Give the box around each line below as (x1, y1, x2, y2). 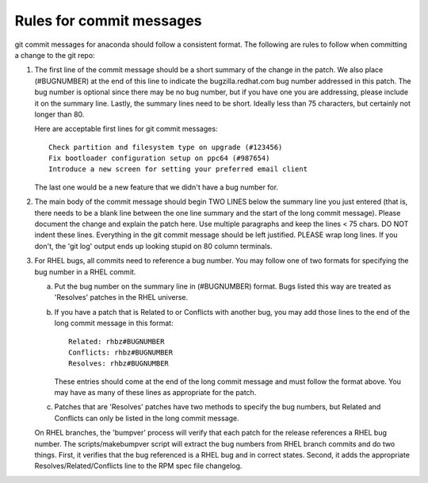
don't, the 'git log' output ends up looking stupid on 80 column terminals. (34, 241, 273, 251)
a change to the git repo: (14, 50, 95, 59)
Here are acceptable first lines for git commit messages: (34, 124, 218, 134)
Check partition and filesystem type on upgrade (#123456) (48, 143, 283, 151)
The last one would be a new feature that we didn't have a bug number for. (34, 182, 279, 192)
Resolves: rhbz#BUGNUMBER (68, 359, 170, 368)
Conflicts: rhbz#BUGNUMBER (68, 347, 174, 357)
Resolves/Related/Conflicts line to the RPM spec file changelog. (34, 461, 243, 471)
